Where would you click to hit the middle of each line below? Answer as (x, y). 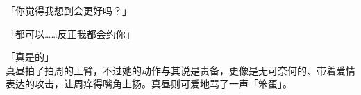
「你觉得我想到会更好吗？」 (69, 10)
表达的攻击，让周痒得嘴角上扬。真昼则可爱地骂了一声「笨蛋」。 (149, 84)
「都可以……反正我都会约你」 (70, 33)
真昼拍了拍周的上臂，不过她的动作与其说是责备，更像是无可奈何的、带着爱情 (180, 70)
